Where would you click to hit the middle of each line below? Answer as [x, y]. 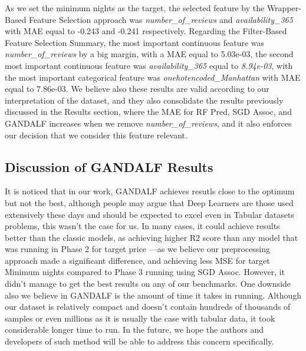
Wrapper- [284, 8]
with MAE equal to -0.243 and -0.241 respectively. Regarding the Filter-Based [146, 31]
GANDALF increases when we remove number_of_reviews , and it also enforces [148, 123]
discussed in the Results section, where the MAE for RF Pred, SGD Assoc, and [148, 112]
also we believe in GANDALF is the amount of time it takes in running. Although [153, 295]
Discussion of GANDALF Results [109, 166]
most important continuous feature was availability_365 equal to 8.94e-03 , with [149, 65]
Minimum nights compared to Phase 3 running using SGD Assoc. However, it [145, 272]
